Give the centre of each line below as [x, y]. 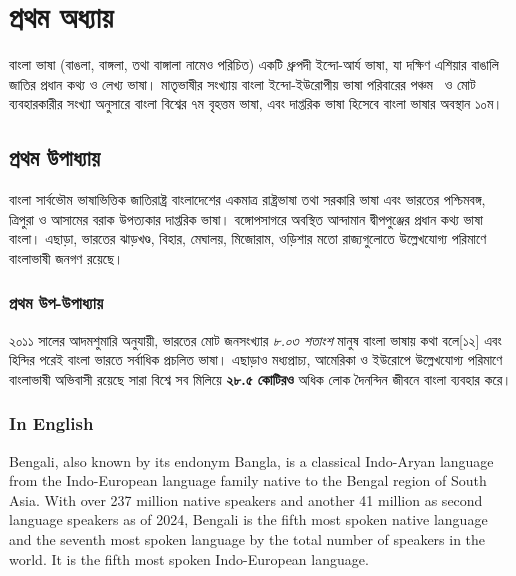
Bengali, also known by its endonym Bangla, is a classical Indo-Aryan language [251, 460]
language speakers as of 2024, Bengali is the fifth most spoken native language [248, 519]
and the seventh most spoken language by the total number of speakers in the [247, 539]
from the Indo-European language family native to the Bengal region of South [248, 480]
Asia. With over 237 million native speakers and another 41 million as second [246, 499]
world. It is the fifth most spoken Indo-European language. [189, 558]
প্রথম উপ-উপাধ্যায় [56, 302]
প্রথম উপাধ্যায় [54, 157]
